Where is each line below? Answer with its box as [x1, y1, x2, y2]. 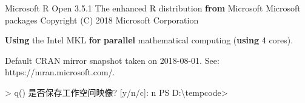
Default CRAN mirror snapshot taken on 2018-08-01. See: [5, 54, 220, 66]
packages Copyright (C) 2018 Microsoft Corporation [5, 13, 199, 26]
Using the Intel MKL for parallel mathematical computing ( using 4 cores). [5, 34, 293, 46]
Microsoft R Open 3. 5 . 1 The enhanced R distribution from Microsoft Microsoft [5, 2, 301, 14]
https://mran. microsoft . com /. [5, 66, 115, 78]
